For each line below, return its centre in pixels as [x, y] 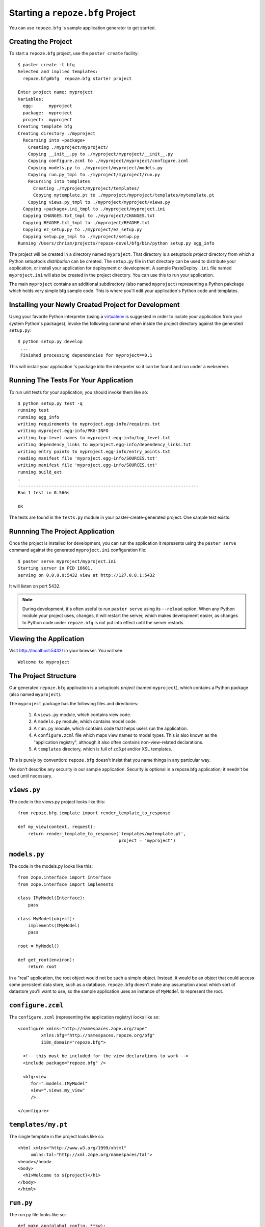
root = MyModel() [39, 946]
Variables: [31, 99]
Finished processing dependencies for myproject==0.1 [86, 355]
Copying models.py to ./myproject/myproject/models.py [95, 168]
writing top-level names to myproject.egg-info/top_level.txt [94, 438]
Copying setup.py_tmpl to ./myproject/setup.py [81, 236]
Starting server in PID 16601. [55, 568]
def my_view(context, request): [57, 827]
